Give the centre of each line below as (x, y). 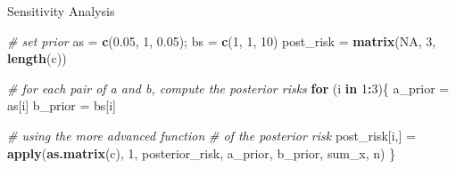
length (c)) (37, 58)
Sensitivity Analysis (61, 11)
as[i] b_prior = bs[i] (62, 105)
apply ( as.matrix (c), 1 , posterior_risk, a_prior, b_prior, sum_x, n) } (202, 153)
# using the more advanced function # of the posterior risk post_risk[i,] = (211, 135)
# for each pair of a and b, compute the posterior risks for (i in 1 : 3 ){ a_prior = (228, 88)
